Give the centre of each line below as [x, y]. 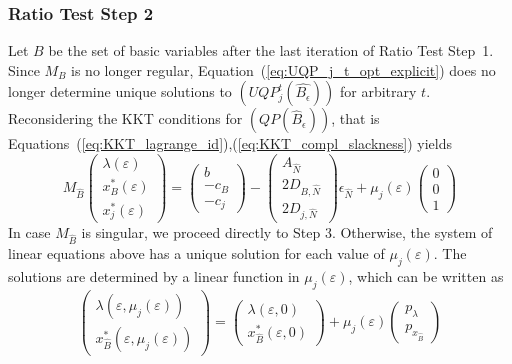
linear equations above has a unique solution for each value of [196, 253]
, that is [355, 118]
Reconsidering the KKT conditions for [125, 118]
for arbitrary [378, 91]
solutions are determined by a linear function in [154, 275]
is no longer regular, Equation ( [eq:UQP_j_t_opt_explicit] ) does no [283, 69]
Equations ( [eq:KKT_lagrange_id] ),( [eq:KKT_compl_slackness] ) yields [230, 143]
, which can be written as [426, 275]
